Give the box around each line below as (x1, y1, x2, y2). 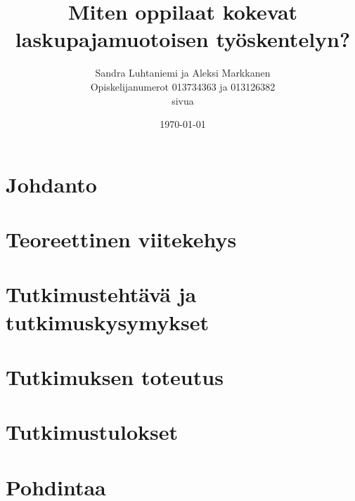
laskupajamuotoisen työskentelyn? (15, 25, 351, 53)
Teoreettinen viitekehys (6, 225, 237, 254)
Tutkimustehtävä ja (6, 280, 197, 308)
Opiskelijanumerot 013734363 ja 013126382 (90, 79, 276, 93)
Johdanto (6, 169, 97, 198)
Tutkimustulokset (6, 417, 179, 446)
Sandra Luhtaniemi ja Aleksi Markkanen (95, 65, 271, 80)
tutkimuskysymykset (6, 307, 209, 336)
